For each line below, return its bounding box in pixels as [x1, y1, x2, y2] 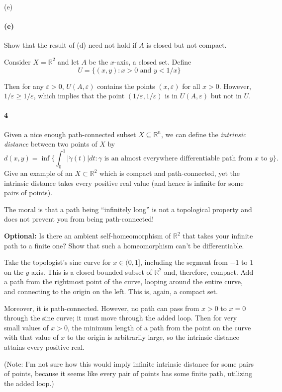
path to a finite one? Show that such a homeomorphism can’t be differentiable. [4, 240, 244, 250]
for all [182, 80, 200, 91]
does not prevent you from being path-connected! [4, 214, 154, 224]
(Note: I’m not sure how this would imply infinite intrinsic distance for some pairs [4, 358, 254, 369]
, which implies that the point [33, 90, 125, 101]
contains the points [97, 80, 155, 91]
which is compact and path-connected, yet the [99, 168, 240, 178]
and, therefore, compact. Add [164, 266, 254, 277]
